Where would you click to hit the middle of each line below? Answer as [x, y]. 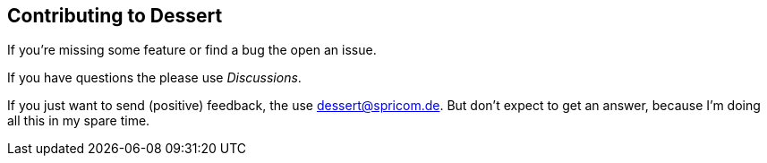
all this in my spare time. [79, 121]
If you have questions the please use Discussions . [154, 78]
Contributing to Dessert [115, 16]
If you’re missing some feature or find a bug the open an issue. [192, 50]
